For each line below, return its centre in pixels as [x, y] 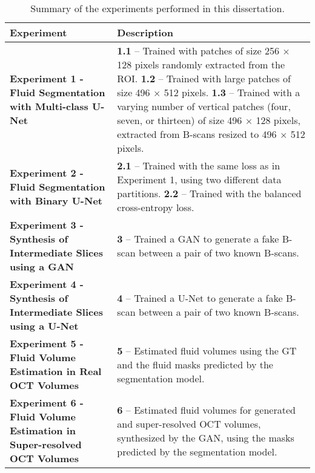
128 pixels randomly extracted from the [201, 64]
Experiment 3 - [47, 225]
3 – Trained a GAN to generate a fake [198, 239]
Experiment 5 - [47, 343]
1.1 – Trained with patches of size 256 [198, 51]
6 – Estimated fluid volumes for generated [206, 409]
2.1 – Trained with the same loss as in [199, 165]
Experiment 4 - [47, 284]
